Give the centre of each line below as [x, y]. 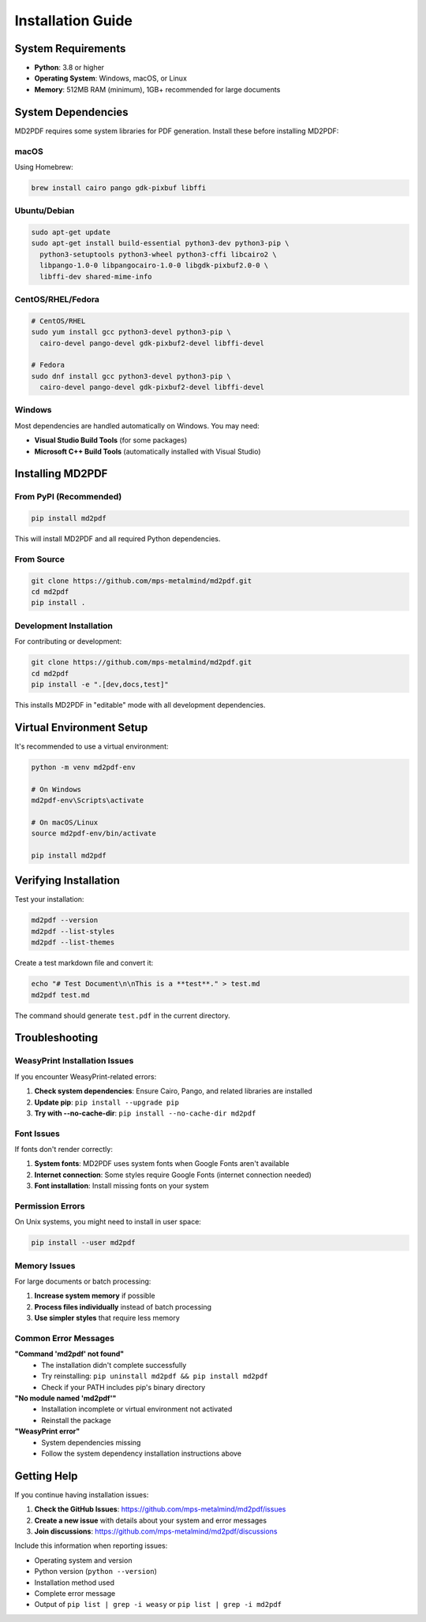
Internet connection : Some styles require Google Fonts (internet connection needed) [173, 1175]
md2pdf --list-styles [73, 931]
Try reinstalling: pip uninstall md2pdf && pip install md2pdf [155, 1376]
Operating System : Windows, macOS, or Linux [110, 78]
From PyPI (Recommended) [68, 497]
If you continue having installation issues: [82, 1494]
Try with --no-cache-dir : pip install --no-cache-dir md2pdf [145, 1113]
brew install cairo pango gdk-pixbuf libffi [119, 188]
